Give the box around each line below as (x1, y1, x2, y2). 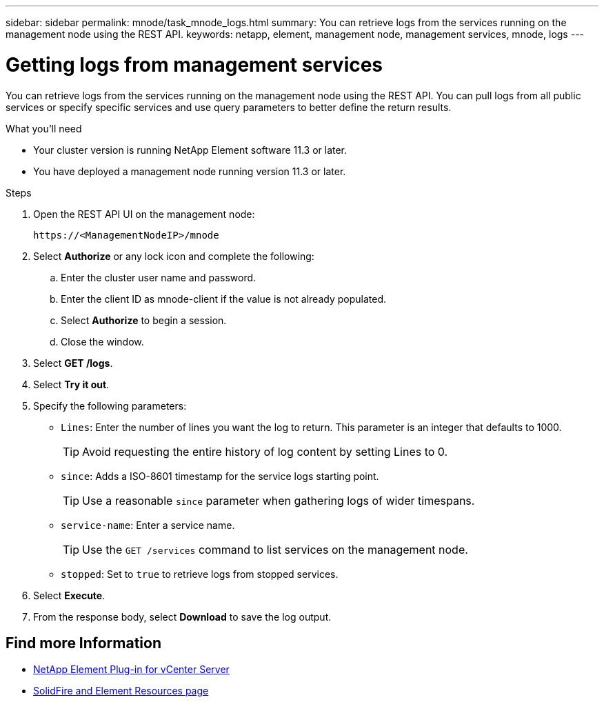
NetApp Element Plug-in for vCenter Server (33, 663, 230, 676)
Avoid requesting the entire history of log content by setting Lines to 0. (82, 444, 448, 459)
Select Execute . (33, 589, 105, 601)
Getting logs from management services (6, 52, 383, 77)
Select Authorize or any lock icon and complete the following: (33, 250, 314, 262)
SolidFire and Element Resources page (33, 685, 209, 697)
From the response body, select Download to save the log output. (33, 610, 332, 623)
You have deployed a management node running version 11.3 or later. (33, 165, 346, 177)
